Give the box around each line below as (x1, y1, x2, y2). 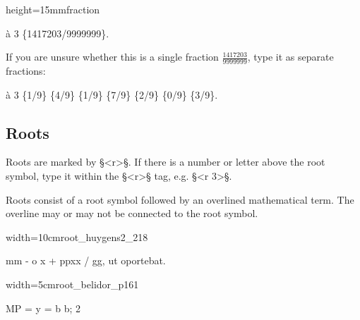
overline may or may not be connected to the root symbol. (6, 206, 258, 221)
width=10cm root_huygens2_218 (6, 229, 148, 244)
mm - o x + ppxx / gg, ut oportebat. (6, 253, 166, 268)
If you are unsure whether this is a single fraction (6, 49, 219, 64)
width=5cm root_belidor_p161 (6, 276, 139, 291)
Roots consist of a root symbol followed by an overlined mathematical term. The (6, 192, 354, 207)
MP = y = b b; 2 (6, 300, 80, 315)
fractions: (6, 63, 46, 78)
